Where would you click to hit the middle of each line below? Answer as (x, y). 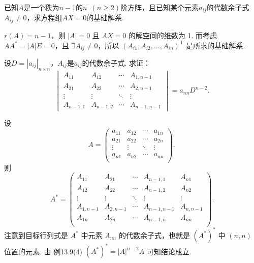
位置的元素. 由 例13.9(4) (43, 251)
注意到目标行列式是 (36, 235)
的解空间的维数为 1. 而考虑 (173, 35)
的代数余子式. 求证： (116, 62)
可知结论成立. (169, 251)
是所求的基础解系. (216, 45)
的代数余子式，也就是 (154, 235)
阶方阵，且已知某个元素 (159, 7)
